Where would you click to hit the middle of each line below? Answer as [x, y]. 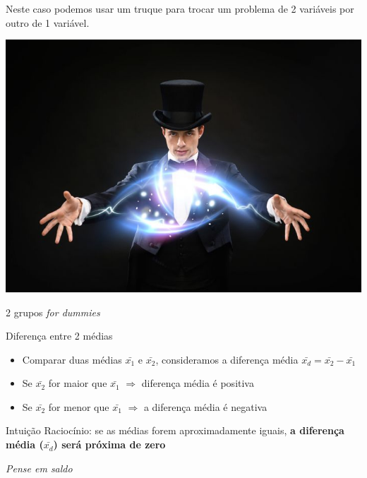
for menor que [79, 406]
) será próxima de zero [109, 444]
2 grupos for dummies [53, 312]
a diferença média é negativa [205, 406]
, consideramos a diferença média [227, 359]
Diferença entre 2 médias [59, 336]
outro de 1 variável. [48, 22]
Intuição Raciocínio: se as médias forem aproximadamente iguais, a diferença [175, 430]
